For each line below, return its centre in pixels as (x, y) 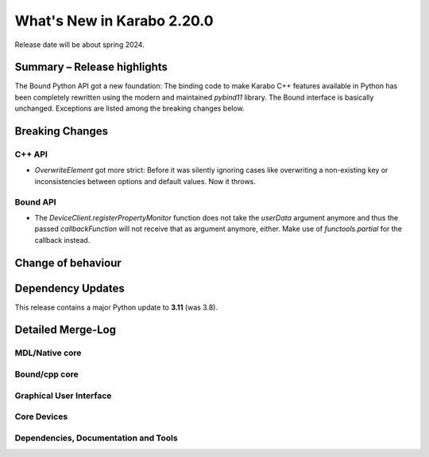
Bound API (35, 201)
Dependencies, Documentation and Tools (96, 438)
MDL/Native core (48, 353)
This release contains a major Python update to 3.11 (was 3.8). (116, 307)
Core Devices (41, 416)
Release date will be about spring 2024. (79, 45)
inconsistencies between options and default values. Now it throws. (145, 181)
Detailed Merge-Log (66, 330)
